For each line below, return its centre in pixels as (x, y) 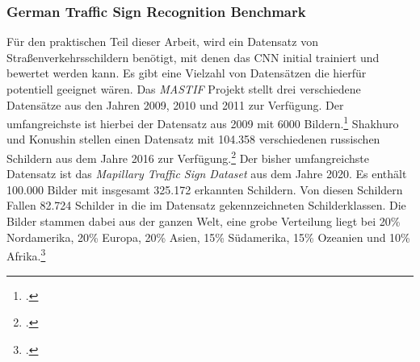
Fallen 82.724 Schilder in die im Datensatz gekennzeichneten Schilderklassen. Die (206, 205)
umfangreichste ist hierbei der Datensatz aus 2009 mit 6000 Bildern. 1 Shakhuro (203, 122)
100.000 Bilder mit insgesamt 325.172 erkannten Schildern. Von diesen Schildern (205, 189)
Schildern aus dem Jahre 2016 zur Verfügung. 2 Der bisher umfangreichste (188, 157)
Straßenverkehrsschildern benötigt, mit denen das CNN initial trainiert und (193, 57)
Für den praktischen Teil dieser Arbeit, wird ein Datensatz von (162, 42)
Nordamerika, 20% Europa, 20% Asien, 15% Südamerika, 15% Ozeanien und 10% (208, 237)
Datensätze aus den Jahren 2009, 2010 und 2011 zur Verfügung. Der (175, 104)
